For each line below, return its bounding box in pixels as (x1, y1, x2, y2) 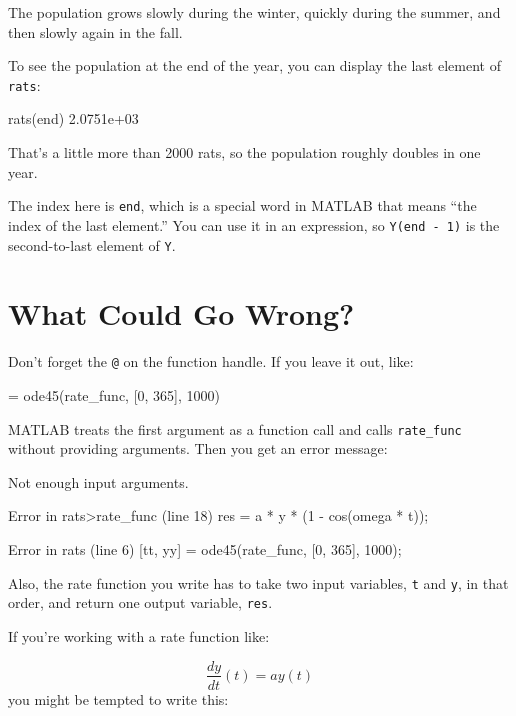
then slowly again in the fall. (8, 21, 183, 42)
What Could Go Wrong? (8, 293, 355, 334)
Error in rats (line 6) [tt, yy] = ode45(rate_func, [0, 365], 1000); (8, 539, 402, 559)
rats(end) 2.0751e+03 (8, 108, 139, 129)
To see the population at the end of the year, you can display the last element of (8, 55, 501, 76)
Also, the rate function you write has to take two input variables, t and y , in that (8, 572, 509, 593)
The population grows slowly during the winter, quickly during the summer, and (8, 2, 501, 22)
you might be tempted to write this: (8, 688, 229, 709)
